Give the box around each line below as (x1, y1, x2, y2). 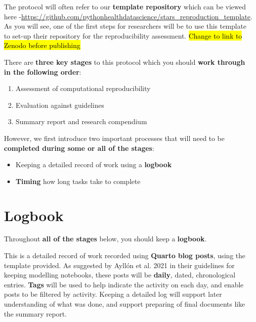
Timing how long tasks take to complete (15, 176, 140, 186)
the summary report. (4, 308, 67, 319)
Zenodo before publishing (4, 40, 81, 50)
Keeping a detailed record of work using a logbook (15, 159, 172, 170)
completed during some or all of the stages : (4, 142, 154, 153)
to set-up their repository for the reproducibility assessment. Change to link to (4, 30, 242, 41)
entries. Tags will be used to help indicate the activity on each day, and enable (4, 279, 244, 289)
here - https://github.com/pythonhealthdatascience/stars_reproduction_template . (4, 11, 253, 21)
